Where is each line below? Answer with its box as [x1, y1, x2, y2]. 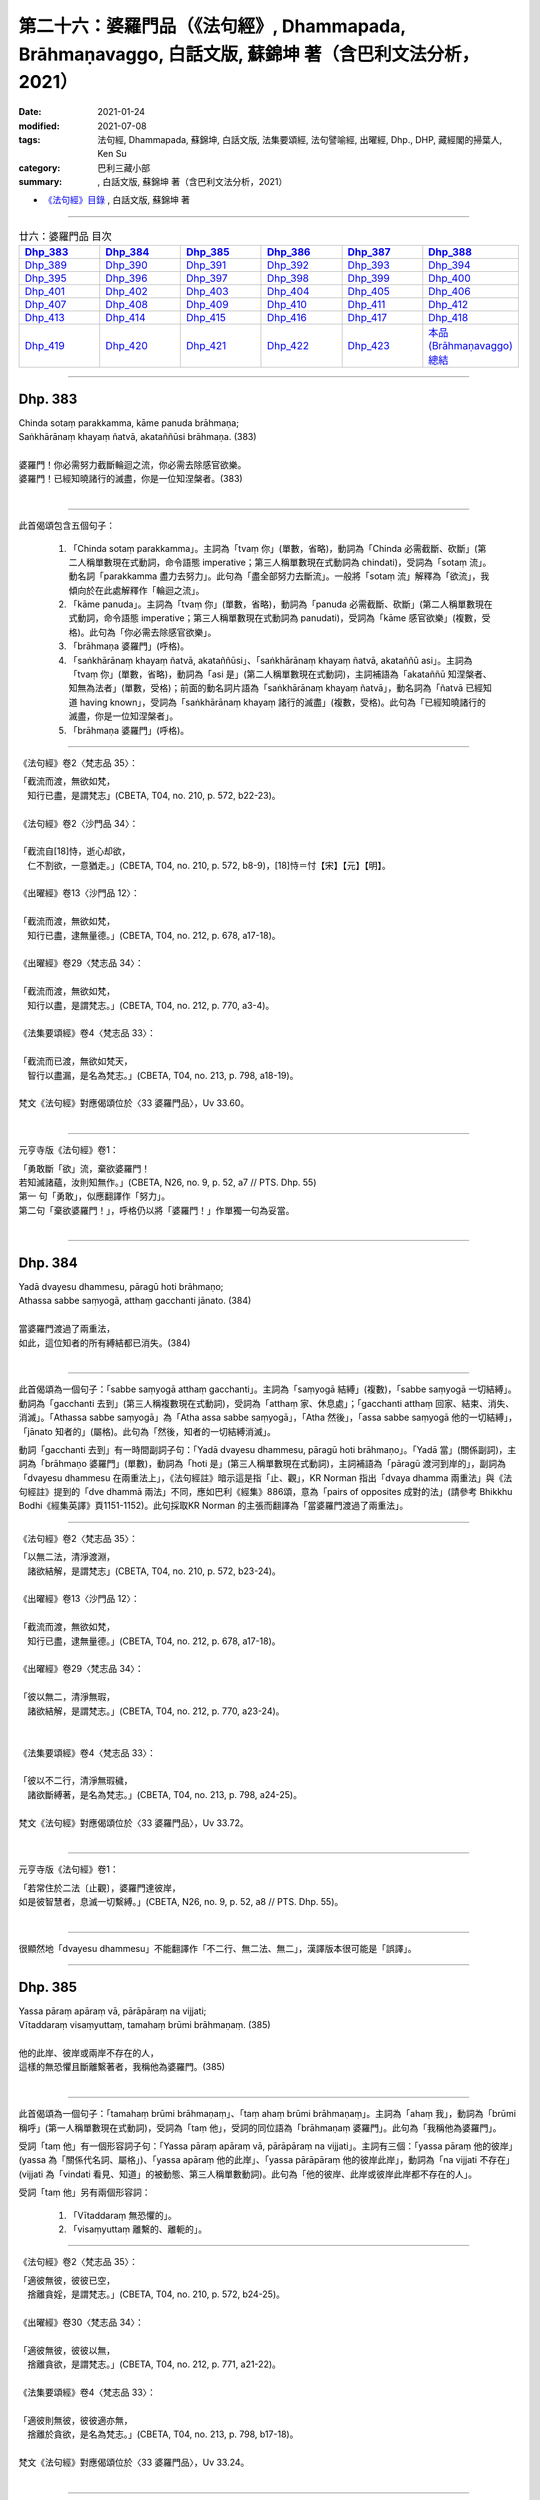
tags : [18, 133, 41, 145]
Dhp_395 [24, 271, 67, 285]
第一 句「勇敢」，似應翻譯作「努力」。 [18, 1190, 170, 1202]
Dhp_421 [186, 339, 227, 353]
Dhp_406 [428, 285, 471, 299]
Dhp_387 [347, 245, 391, 259]
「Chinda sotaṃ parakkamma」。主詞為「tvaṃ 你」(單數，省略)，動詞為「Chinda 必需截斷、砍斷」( [68, 542, 478, 554]
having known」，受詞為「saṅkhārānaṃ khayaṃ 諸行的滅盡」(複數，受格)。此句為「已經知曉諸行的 [79, 696, 487, 708]
